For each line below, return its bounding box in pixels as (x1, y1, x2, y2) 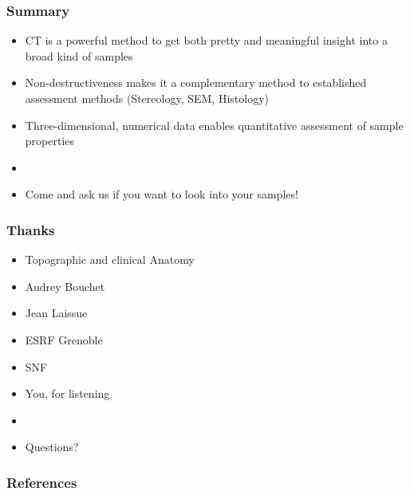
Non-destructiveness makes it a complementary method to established (25, 74, 367, 91)
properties (25, 132, 75, 149)
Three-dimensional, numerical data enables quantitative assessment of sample (25, 116, 404, 133)
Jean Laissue (25, 304, 88, 321)
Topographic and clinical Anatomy (25, 251, 195, 268)
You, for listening (25, 385, 110, 402)
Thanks (6, 219, 55, 239)
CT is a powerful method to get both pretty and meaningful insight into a (25, 32, 388, 49)
